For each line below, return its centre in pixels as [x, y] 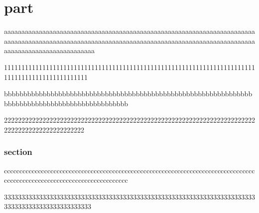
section [18, 152]
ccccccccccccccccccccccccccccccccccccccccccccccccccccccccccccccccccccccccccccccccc [129, 170]
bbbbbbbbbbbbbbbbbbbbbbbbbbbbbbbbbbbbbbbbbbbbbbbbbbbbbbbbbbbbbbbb [128, 94]
